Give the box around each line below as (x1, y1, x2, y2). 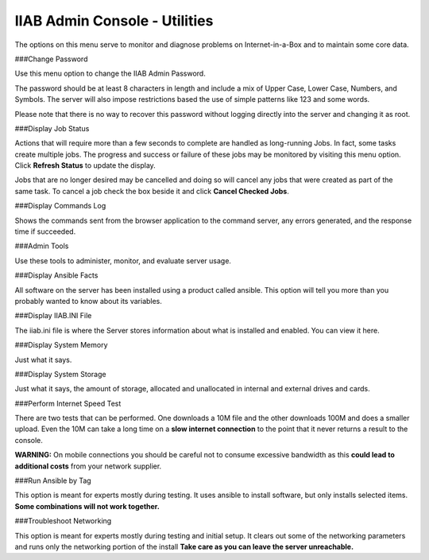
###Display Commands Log (14, 201, 106, 211)
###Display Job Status (14, 123, 90, 133)
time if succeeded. (14, 227, 76, 236)
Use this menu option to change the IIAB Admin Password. (14, 68, 206, 79)
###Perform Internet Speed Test (14, 399, 122, 408)
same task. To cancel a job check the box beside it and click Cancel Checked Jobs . (14, 186, 289, 196)
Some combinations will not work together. (14, 501, 160, 511)
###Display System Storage (14, 369, 106, 379)
